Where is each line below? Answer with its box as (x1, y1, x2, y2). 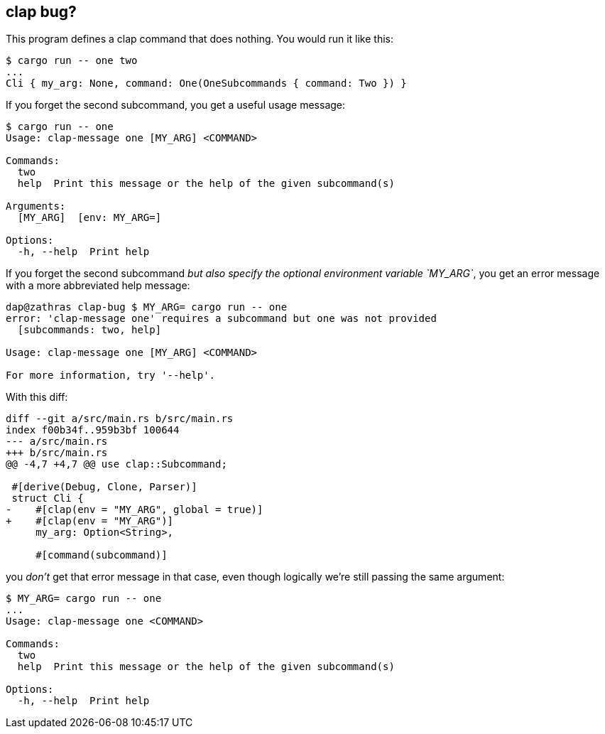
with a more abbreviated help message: (6, 279, 190, 292)
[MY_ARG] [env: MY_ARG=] (17, 212, 162, 224)
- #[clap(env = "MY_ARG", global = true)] (6, 504, 263, 516)
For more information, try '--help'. (6, 369, 216, 382)
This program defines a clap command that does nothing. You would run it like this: (6, 33, 393, 45)
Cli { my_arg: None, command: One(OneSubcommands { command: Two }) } (6, 77, 407, 90)
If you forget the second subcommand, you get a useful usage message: (6, 99, 346, 112)
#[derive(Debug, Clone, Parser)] (11, 481, 197, 493)
